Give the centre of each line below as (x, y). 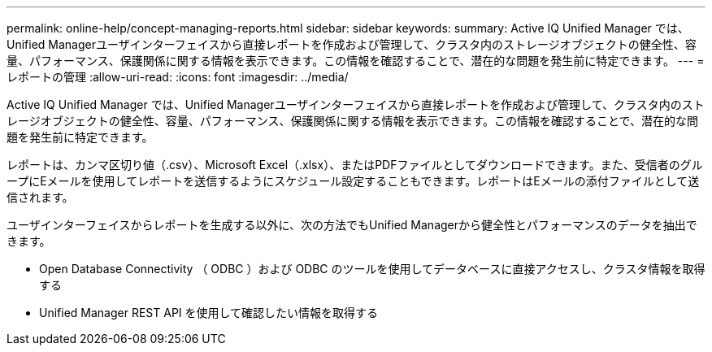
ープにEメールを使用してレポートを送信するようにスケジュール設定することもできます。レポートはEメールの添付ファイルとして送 (353, 181)
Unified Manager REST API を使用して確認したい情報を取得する (209, 313)
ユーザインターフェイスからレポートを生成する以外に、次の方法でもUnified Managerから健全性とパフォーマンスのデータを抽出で (352, 225)
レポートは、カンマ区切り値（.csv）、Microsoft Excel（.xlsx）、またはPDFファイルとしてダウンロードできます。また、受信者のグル (355, 165)
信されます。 (40, 197)
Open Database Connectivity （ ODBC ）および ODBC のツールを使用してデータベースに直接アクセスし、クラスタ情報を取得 (372, 269)
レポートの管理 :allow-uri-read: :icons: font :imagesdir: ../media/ (178, 77)
